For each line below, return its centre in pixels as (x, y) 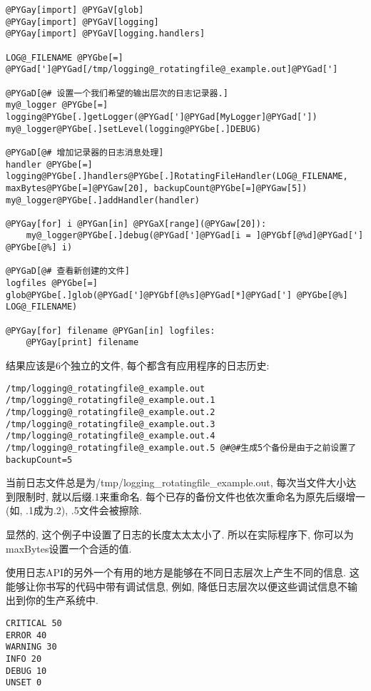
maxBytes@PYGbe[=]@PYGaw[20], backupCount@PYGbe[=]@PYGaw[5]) (157, 188)
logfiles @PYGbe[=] (52, 283)
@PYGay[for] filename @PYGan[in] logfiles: (111, 331)
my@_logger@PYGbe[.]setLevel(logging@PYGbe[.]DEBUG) (133, 129)
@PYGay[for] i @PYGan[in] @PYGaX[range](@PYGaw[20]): (136, 224)
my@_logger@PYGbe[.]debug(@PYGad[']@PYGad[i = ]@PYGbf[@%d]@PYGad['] (195, 236)
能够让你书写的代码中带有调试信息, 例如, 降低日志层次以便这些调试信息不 (177, 586)
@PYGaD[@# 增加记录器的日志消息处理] (85, 152)
